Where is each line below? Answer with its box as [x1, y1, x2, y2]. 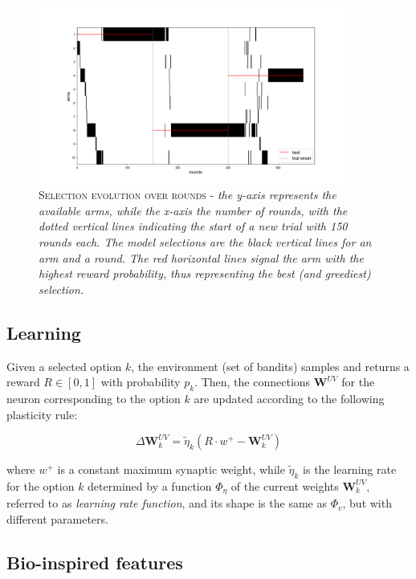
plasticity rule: [6, 406, 78, 422]
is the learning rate [303, 461, 397, 478]
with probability [100, 373, 181, 390]
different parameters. [6, 510, 108, 527]
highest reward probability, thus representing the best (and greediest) [39, 265, 371, 282]
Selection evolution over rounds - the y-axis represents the [39, 186, 336, 203]
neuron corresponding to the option [6, 389, 181, 406]
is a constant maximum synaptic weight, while [57, 461, 285, 478]
